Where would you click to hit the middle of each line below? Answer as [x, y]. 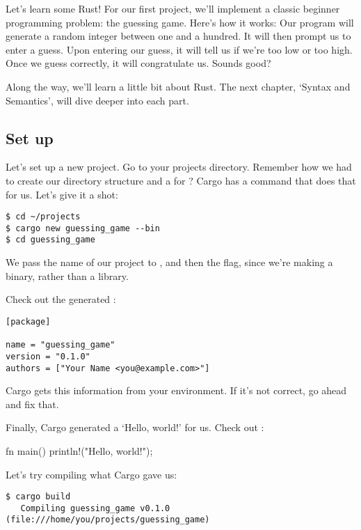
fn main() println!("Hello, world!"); [79, 450]
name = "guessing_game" [61, 345]
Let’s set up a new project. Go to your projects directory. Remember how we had [179, 167]
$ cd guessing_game [50, 240]
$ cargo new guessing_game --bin [83, 228]
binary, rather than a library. [67, 275]
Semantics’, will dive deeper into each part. [97, 100]
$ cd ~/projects [43, 217]
